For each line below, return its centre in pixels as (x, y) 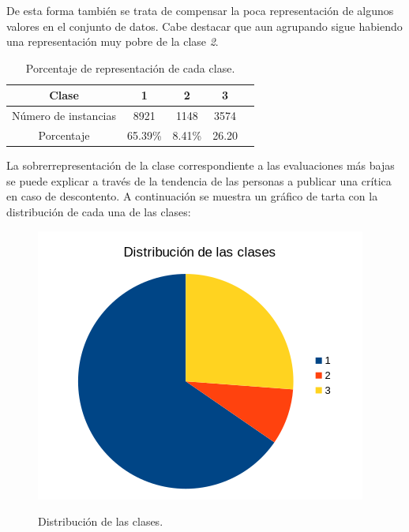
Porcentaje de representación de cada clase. (130, 67)
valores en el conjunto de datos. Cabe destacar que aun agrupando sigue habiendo (204, 26)
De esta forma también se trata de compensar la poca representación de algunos (200, 10)
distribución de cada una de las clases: (99, 211)
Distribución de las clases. (101, 521)
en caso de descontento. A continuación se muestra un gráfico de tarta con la (192, 196)
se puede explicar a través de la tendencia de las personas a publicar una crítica (199, 180)
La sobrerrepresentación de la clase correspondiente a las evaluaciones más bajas (201, 165)
